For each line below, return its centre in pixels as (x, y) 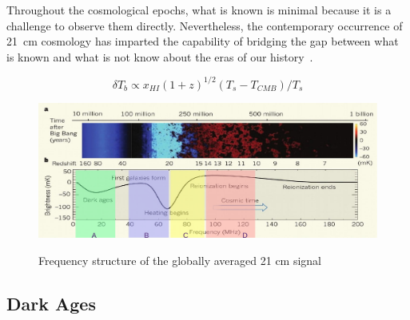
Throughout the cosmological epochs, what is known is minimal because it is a (199, 10)
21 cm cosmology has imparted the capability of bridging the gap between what (203, 41)
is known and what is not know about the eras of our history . (160, 56)
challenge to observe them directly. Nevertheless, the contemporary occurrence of (205, 25)
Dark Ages (51, 303)
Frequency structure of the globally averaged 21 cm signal (180, 260)
